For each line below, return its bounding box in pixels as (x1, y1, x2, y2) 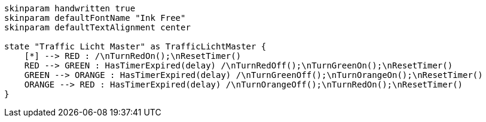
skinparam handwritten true (4, 4, 136, 13)
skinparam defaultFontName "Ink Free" (4, 13, 186, 23)
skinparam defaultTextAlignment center (4, 23, 191, 32)
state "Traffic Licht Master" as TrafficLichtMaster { (4, 42, 267, 51)
